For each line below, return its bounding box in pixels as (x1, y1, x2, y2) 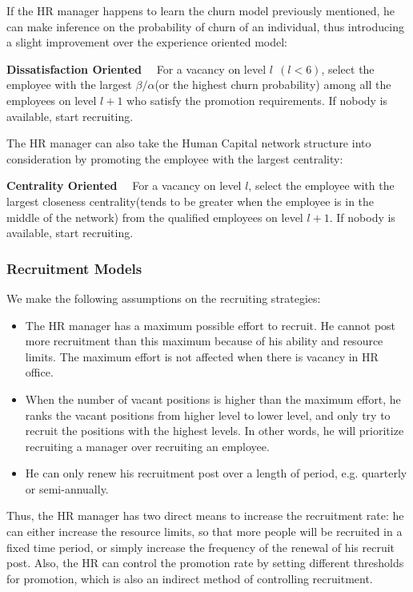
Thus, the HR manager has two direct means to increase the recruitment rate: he (6, 507, 404, 524)
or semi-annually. (25, 480, 109, 497)
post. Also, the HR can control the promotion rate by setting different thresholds (6, 554, 404, 571)
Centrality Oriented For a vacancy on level (6, 177, 242, 194)
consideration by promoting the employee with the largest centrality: (6, 150, 343, 167)
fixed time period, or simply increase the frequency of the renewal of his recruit (6, 538, 395, 555)
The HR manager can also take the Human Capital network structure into (6, 135, 371, 151)
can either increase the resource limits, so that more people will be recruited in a (6, 523, 403, 540)
